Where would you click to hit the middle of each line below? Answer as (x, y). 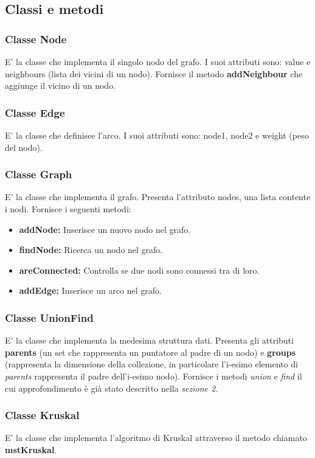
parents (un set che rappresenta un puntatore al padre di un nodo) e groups (150, 352)
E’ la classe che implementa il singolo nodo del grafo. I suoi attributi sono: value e (158, 61)
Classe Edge (35, 112)
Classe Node (36, 39)
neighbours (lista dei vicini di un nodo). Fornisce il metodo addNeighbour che (154, 73)
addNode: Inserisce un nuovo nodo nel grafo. (105, 229)
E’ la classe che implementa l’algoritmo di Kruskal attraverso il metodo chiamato (156, 438)
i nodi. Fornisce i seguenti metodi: (68, 209)
